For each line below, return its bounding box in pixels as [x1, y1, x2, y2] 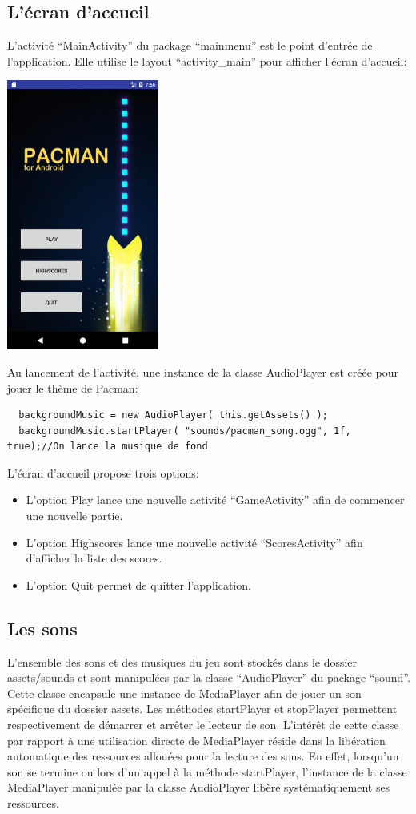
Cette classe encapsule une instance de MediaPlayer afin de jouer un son [7, 684, 362, 701]
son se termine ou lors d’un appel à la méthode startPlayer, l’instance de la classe [7, 763, 407, 780]
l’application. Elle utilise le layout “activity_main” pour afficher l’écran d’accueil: [7, 52, 407, 69]
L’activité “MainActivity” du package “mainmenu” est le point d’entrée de [7, 37, 373, 54]
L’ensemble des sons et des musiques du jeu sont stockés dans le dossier [7, 653, 358, 670]
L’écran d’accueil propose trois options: [7, 464, 199, 481]
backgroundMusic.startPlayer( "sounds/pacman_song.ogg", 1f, [18, 425, 351, 437]
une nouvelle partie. [26, 507, 123, 524]
